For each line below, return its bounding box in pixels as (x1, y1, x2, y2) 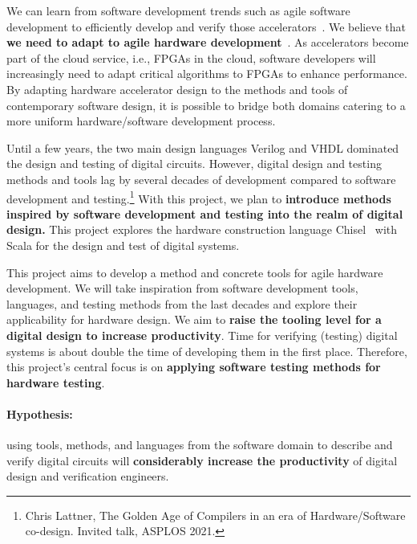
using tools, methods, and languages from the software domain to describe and (6, 436, 393, 453)
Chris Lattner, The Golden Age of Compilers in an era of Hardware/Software (25, 506, 406, 523)
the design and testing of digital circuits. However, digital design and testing (6, 155, 382, 172)
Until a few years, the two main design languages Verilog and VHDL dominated (6, 139, 399, 156)
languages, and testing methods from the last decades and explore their (6, 295, 358, 312)
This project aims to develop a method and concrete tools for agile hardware (6, 264, 383, 280)
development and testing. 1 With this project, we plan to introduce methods (6, 187, 391, 207)
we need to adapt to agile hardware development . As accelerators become (6, 34, 409, 51)
